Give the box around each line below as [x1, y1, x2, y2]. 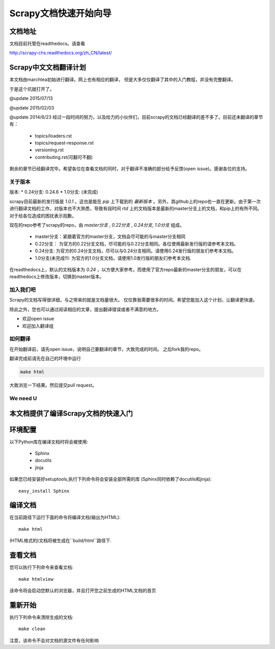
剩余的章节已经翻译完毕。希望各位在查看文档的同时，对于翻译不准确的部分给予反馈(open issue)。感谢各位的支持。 [9, 166, 250, 172]
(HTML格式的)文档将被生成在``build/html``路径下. [9, 537, 112, 544]
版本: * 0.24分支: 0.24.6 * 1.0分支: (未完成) [9, 189, 98, 195]
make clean [18, 626, 46, 632]
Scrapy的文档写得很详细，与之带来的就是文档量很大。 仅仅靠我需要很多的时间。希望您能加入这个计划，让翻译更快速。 [9, 297, 258, 303]
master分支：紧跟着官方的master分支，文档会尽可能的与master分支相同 [35, 233, 186, 239]
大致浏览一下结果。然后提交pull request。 [9, 382, 97, 388]
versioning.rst [35, 147, 64, 153]
